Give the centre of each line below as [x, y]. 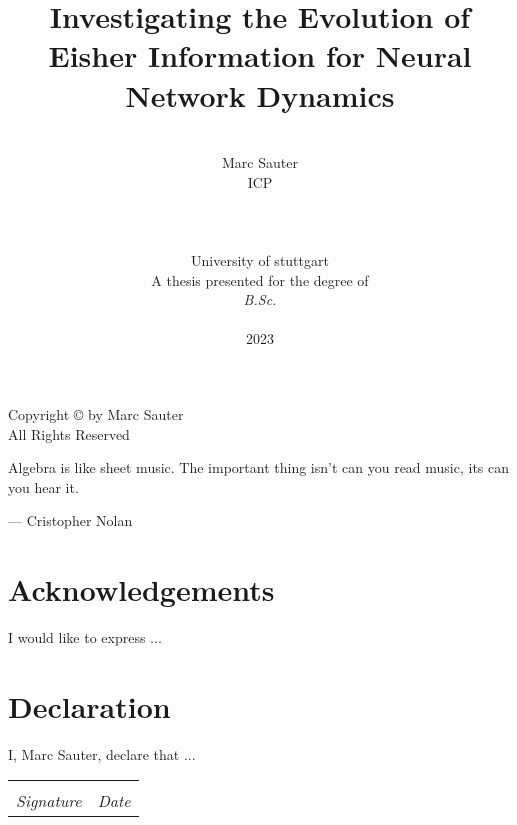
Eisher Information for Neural [260, 55]
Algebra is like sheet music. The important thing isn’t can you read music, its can [259, 467]
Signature [49, 801]
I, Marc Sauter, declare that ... [102, 753]
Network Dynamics [260, 94]
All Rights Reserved [69, 433]
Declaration [89, 705]
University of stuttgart [260, 260]
